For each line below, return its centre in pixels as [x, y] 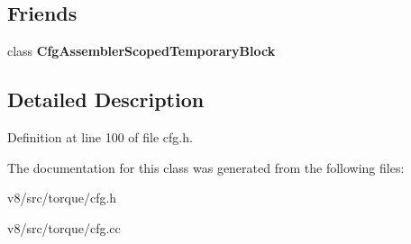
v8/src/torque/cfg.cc [64, 227]
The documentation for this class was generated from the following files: [206, 167]
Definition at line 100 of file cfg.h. [100, 137]
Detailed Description [106, 99]
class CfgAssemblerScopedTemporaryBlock [142, 51]
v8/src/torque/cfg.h [62, 198]
